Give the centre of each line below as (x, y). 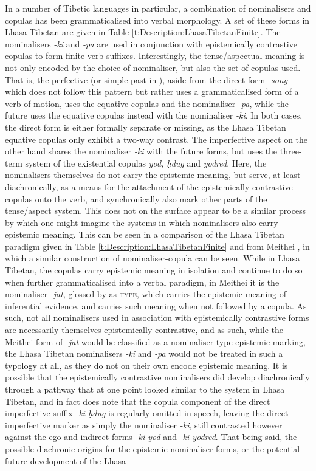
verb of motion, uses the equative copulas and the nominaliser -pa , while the (147, 103)
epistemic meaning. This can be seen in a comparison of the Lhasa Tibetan (145, 234)
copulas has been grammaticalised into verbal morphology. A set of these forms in (157, 20)
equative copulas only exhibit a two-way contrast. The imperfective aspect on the (156, 139)
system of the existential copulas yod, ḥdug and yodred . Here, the (146, 163)
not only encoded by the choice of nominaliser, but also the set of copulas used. (153, 67)
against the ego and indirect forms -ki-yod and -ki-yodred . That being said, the (151, 437)
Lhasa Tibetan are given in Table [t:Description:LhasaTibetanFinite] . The (143, 32)
